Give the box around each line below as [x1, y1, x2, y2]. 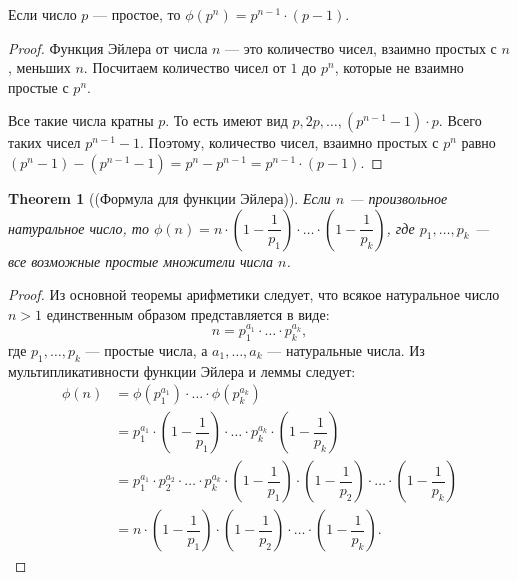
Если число [8, 4, 77, 24]
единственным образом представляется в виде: [46, 303, 330, 324]
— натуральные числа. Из [267, 339, 425, 360]
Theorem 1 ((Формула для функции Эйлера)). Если [8, 187, 331, 208]
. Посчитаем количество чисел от [83, 57, 286, 78]
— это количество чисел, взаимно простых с [225, 37, 497, 58]
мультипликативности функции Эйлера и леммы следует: [8, 360, 356, 381]
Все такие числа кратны [8, 110, 154, 131]
